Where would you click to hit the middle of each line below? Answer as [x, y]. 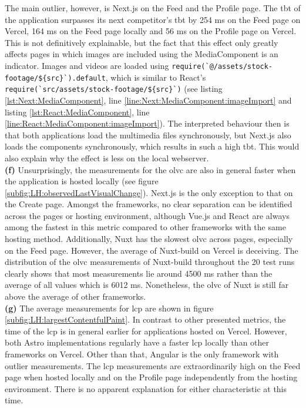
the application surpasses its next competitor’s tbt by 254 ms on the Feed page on [153, 19]
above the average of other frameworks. [75, 296]
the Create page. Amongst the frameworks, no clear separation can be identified [149, 204]
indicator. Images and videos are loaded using [87, 65]
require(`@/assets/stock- [222, 66]
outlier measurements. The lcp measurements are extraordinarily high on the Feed [153, 365]
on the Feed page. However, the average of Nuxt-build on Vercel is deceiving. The [152, 250]
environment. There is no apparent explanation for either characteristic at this [146, 388]
